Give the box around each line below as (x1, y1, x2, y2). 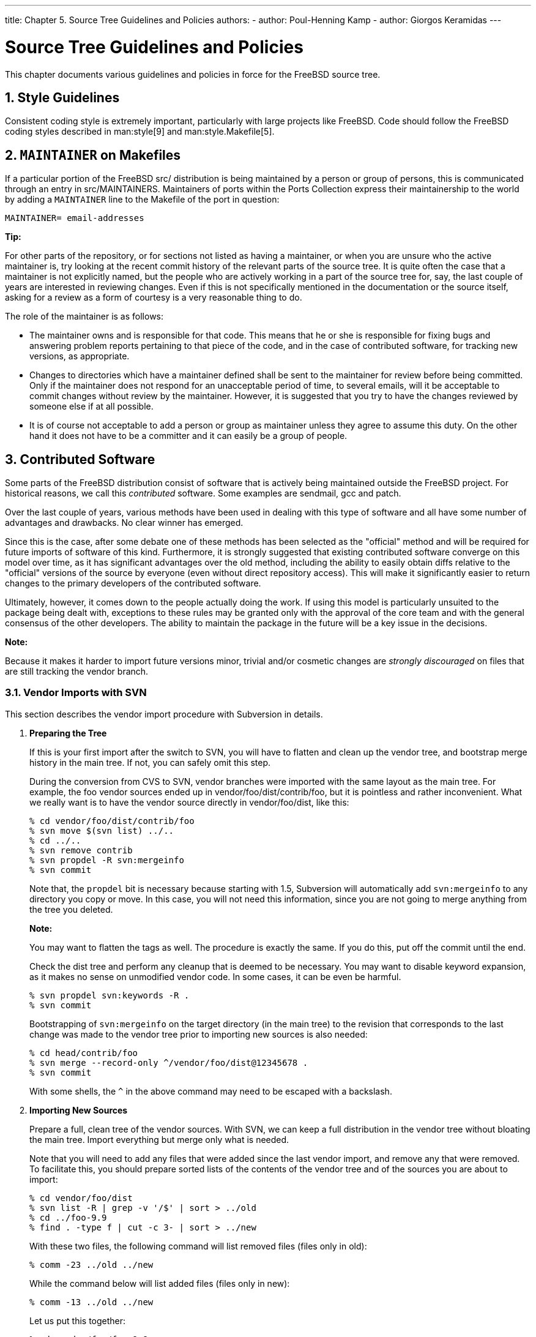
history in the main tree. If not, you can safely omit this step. (29, 757, 271, 768)
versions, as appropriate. (29, 351, 130, 362)
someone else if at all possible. (29, 401, 154, 412)
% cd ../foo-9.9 (29, 1212, 107, 1223)
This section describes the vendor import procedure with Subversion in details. (5, 708, 323, 719)
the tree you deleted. (29, 904, 113, 915)
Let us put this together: (29, 1315, 126, 1326)
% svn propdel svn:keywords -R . (29, 990, 190, 1000)
